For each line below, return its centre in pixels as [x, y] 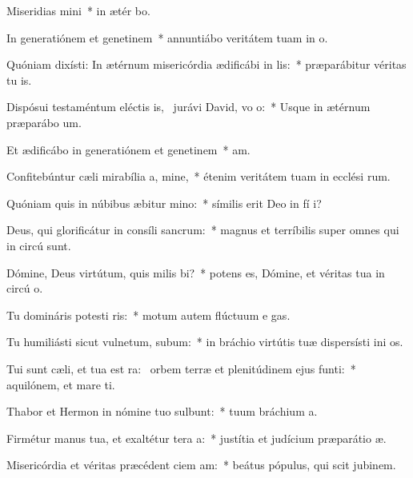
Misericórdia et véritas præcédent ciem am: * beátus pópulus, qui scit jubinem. [201, 465]
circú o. [25, 288]
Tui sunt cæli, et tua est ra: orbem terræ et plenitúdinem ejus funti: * [181, 368]
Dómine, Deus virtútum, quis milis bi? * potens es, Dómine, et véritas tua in [196, 272]
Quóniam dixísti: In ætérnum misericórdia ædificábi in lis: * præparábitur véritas [206, 64]
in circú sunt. [39, 245]
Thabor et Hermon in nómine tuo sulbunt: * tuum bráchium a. [162, 411]
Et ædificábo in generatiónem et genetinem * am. [128, 149]
